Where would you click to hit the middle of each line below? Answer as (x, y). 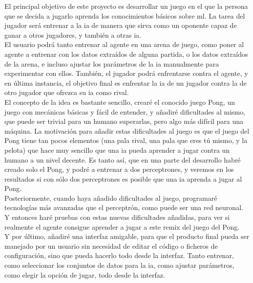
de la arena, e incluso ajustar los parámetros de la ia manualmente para (112, 63)
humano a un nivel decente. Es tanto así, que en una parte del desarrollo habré (123, 159)
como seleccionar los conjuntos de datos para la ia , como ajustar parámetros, (119, 265)
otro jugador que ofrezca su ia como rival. (67, 92)
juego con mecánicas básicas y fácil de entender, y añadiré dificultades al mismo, (125, 111)
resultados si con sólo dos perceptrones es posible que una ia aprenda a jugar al (123, 178)
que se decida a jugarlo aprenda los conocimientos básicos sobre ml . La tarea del (125, 15)
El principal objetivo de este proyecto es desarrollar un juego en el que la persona (126, 6)
